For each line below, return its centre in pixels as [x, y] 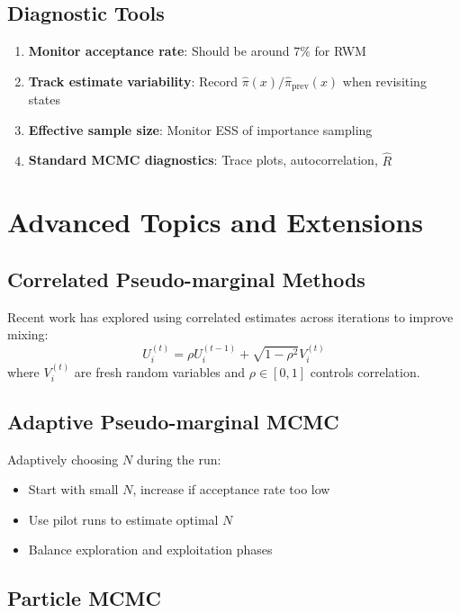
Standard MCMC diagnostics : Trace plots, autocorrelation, [203, 160]
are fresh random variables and [160, 372]
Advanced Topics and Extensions [215, 222]
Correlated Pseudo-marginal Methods [186, 279]
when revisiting [384, 81]
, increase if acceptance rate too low [231, 489]
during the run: [179, 459]
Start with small [73, 489]
